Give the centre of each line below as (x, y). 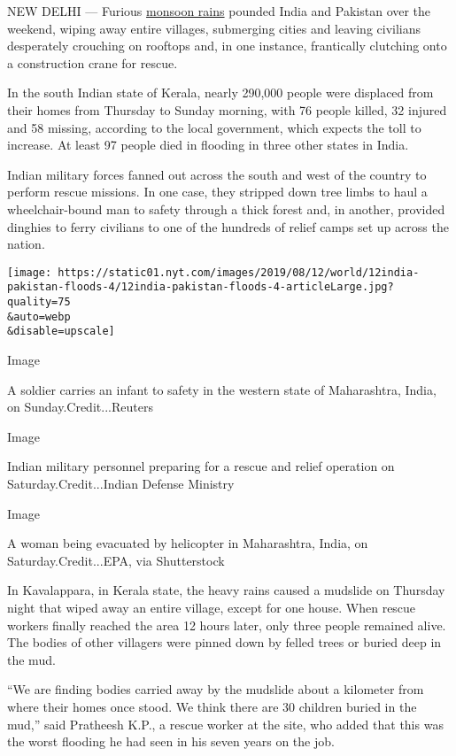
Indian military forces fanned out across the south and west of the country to (217, 174)
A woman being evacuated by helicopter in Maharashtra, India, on (188, 543)
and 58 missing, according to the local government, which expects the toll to (214, 127)
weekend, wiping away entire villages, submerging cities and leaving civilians (214, 28)
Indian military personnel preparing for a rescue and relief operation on (201, 466)
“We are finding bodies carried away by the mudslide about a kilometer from (216, 689)
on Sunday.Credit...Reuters (80, 407)
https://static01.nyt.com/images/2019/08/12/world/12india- (239, 272)
